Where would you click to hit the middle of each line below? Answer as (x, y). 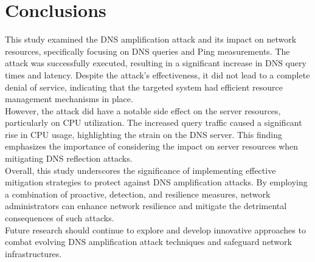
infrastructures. (33, 253)
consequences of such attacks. (60, 218)
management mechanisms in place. (69, 99)
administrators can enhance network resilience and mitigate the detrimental (146, 206)
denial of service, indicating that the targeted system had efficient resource (144, 87)
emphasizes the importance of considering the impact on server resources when (152, 146)
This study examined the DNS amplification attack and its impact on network (151, 39)
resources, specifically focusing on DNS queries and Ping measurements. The (147, 51)
